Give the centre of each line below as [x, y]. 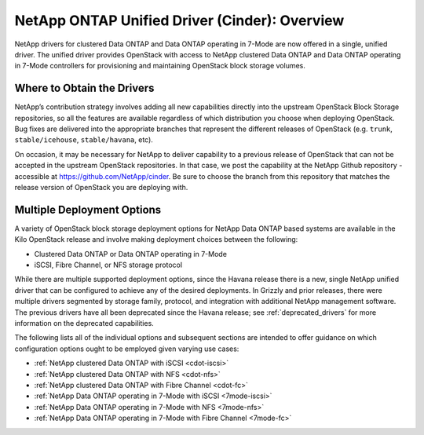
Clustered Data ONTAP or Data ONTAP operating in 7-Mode [131, 254]
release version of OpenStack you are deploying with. [101, 187]
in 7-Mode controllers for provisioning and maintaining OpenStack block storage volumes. [160, 66]
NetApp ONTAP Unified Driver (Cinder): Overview [179, 20]
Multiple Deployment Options [88, 209]
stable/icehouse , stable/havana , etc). [84, 140]
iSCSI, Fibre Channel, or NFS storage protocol [108, 265]
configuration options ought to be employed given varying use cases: [127, 349]
